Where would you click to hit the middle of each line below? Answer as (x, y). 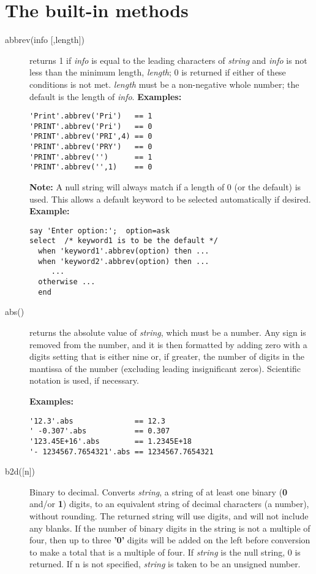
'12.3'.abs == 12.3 (97, 421)
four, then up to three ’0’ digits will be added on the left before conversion (170, 540)
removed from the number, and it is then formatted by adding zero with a (168, 344)
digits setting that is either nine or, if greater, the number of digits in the (167, 356)
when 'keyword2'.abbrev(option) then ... (124, 261)
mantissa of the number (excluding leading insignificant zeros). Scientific (165, 368)
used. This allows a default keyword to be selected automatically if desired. (170, 199)
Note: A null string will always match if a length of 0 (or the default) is (165, 187)
